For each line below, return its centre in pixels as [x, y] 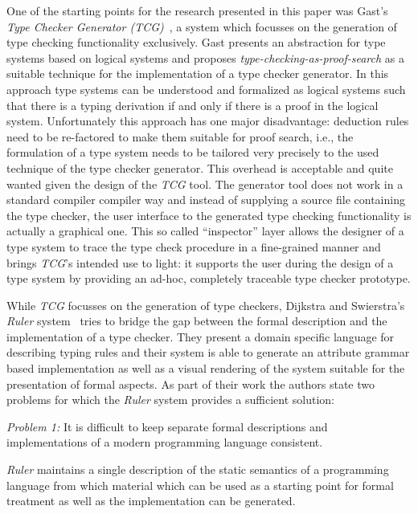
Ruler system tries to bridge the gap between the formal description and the [197, 321]
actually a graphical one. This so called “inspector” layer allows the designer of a [205, 231]
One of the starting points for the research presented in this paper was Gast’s [197, 10]
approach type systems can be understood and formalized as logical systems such [206, 89]
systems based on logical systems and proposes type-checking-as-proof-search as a [205, 57]
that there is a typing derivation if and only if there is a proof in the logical [193, 105]
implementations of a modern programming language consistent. [165, 442]
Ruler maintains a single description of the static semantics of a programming [198, 469]
